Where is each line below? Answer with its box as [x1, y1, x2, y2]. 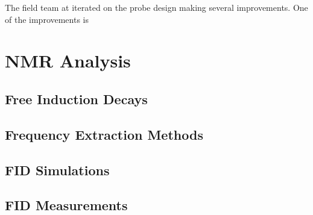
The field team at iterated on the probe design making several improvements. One [5, 1, 308, 13]
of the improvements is [5, 13, 89, 25]
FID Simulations [5, 160, 110, 179]
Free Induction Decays [5, 89, 148, 108]
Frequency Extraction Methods [5, 125, 203, 143]
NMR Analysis [5, 48, 131, 73]
